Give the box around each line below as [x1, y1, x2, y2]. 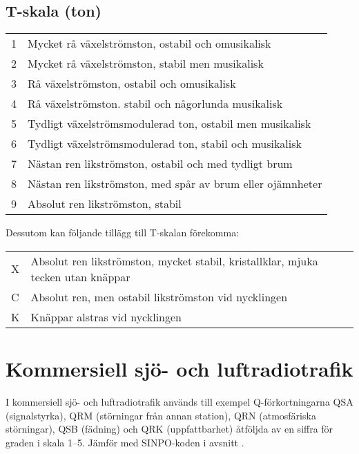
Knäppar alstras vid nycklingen [30, 308, 182, 325]
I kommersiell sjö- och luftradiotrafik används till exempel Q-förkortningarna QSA [6, 394, 353, 408]
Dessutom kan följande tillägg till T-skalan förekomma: [6, 225, 240, 240]
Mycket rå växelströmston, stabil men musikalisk [28, 55, 264, 72]
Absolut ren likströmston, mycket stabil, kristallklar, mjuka [30, 252, 318, 269]
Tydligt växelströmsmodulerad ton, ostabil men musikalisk [28, 115, 311, 132]
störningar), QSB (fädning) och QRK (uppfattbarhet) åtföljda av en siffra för [6, 422, 333, 436]
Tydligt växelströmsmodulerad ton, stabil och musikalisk [28, 135, 302, 152]
